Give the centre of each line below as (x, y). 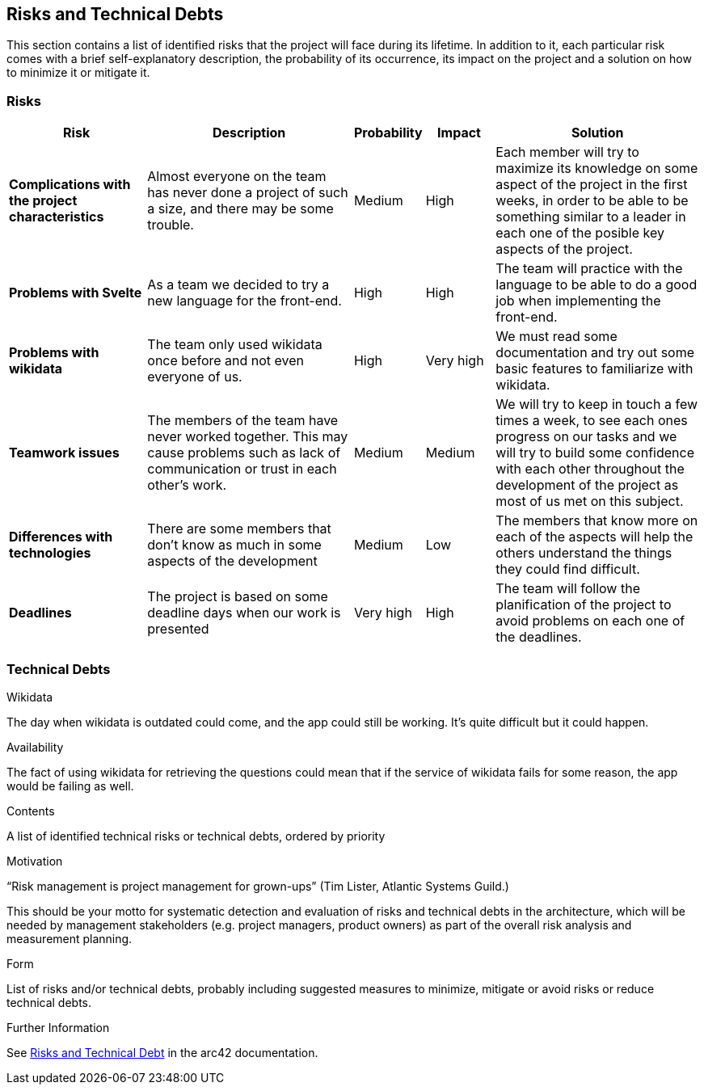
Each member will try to (567, 152)
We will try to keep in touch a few (597, 404)
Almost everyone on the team (237, 177)
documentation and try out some (595, 353)
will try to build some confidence (595, 453)
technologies (50, 553)
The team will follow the (568, 589)
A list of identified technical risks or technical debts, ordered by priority (196, 836)
